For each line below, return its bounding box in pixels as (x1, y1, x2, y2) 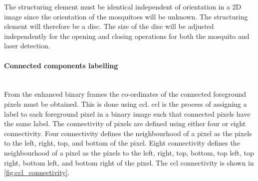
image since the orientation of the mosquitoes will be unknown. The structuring (4, 11, 248, 21)
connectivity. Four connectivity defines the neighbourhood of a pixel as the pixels (4, 128, 252, 138)
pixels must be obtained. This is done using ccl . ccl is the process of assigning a (4, 98, 247, 109)
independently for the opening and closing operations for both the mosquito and (4, 30, 250, 41)
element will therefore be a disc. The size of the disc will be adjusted (4, 21, 214, 31)
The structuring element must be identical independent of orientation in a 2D (4, 1, 242, 11)
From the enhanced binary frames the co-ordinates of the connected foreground (4, 89, 247, 99)
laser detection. (4, 40, 50, 51)
